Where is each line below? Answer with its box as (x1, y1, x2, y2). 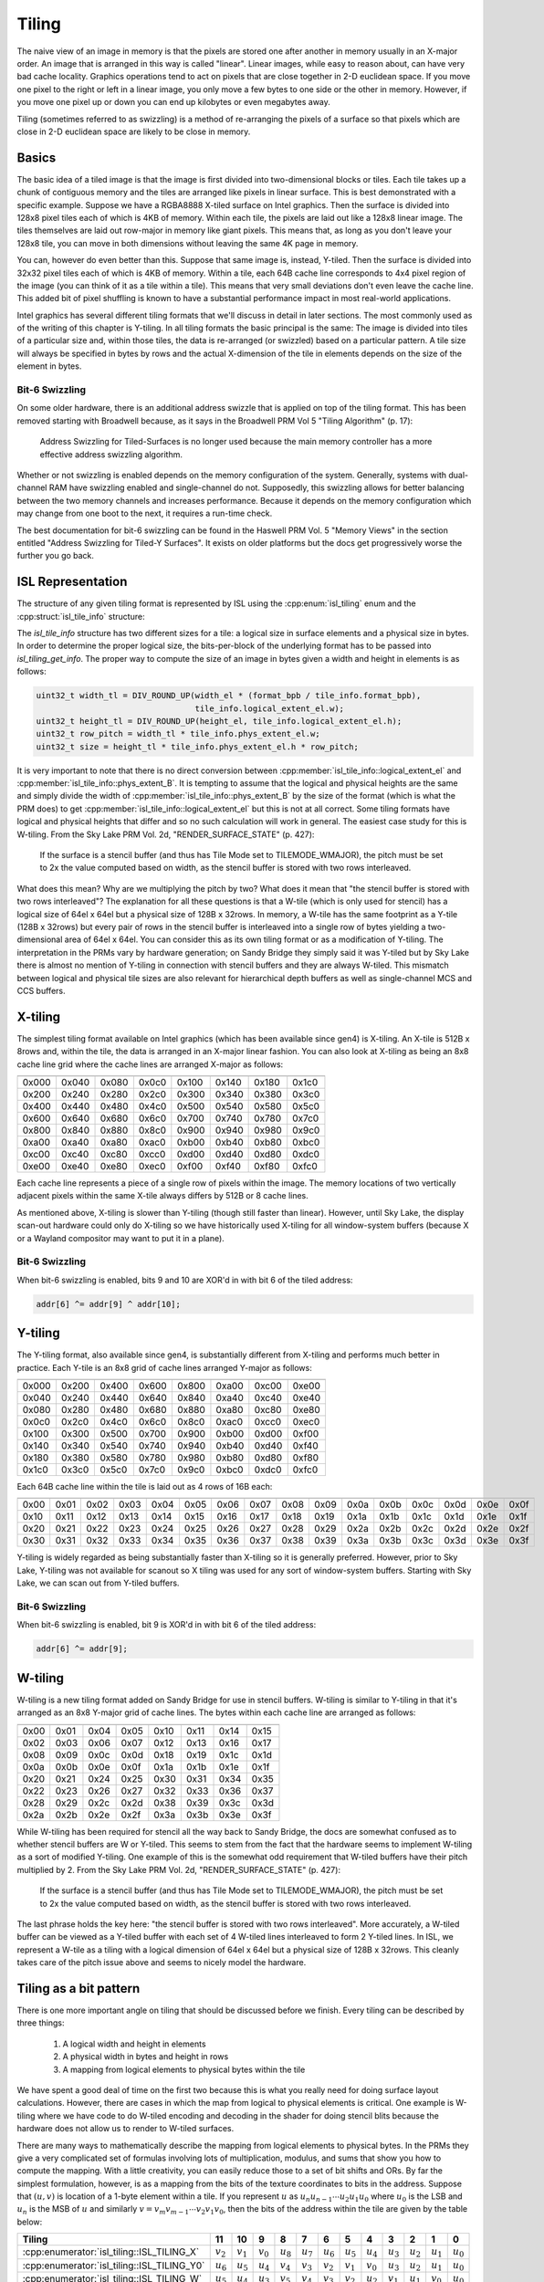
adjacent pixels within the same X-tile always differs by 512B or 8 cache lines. (16, 1190, 309, 1201)
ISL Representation (16, 574, 128, 590)
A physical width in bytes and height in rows (62, 2051, 229, 2062)
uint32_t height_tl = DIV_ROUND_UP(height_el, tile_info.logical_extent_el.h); (36, 716, 403, 726)
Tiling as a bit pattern (16, 1981, 141, 1996)
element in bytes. (16, 361, 82, 372)
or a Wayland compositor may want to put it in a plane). (16, 1232, 225, 1243)
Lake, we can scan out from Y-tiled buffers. (16, 1577, 180, 1588)
